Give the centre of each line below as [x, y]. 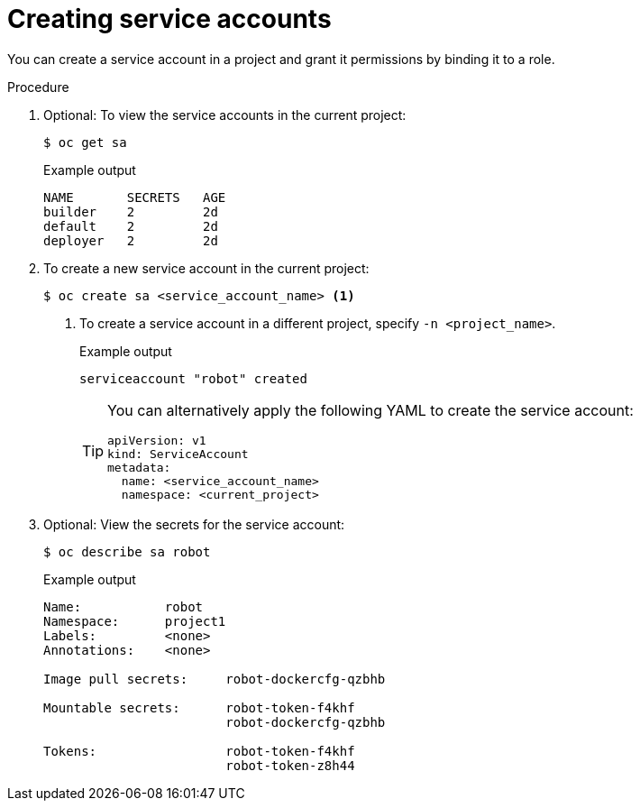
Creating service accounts [169, 19]
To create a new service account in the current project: [206, 268]
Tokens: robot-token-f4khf [199, 751]
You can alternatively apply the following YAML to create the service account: [370, 410]
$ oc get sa [85, 142]
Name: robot [123, 606]
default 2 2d [131, 226]
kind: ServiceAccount [178, 454]
